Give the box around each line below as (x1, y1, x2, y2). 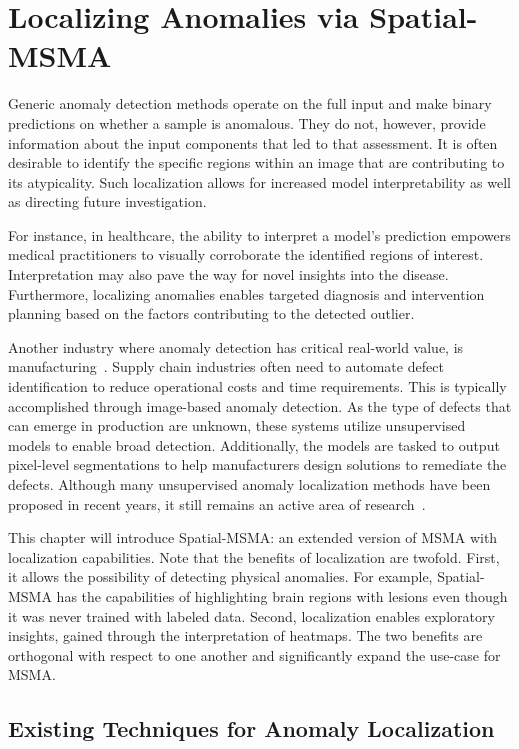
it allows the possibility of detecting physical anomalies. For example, (8, 566, 433, 587)
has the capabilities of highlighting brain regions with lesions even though (56, 585, 508, 606)
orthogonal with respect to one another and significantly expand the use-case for (8, 644, 501, 665)
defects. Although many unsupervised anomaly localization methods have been (8, 474, 491, 494)
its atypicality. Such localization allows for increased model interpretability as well (8, 171, 511, 192)
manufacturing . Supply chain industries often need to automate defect (8, 356, 444, 377)
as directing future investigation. (8, 191, 207, 212)
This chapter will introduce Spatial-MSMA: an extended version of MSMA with (8, 527, 498, 548)
